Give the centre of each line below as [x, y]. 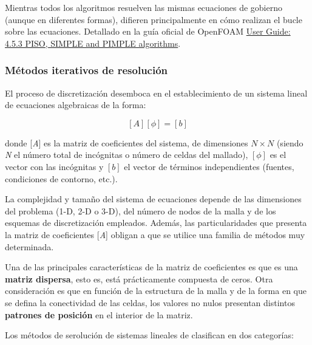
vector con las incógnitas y [54, 166]
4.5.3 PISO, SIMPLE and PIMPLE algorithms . [93, 43]
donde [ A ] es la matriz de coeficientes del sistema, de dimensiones [127, 142]
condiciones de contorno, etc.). [61, 178]
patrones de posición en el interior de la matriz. [99, 314]
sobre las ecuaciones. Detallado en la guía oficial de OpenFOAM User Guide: [148, 31]
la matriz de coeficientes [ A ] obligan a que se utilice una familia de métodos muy [155, 234]
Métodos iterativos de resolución [86, 70]
